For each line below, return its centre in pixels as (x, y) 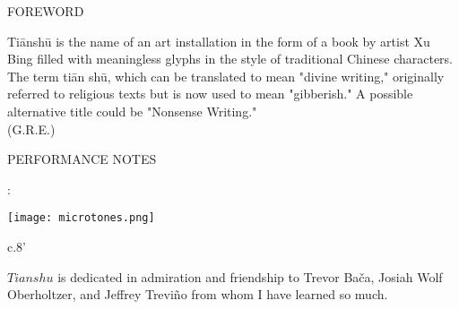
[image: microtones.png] (81, 218)
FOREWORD (46, 11)
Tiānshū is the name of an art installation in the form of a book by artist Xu (219, 41)
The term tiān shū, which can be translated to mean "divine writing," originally (226, 76)
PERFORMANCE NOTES (82, 159)
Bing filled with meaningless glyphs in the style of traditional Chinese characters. (230, 59)
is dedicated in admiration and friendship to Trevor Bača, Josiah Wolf (250, 276)
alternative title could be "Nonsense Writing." (132, 111)
